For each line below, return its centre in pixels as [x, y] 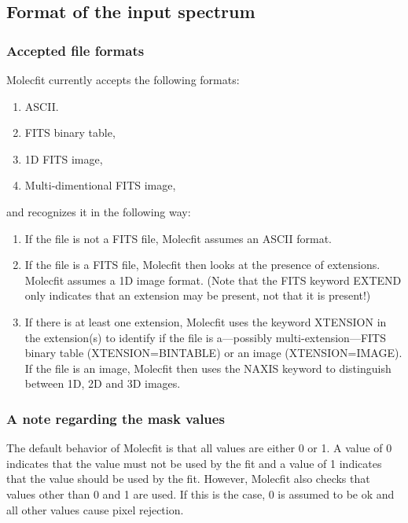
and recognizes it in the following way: [99, 211]
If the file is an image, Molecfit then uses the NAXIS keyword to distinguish [208, 368]
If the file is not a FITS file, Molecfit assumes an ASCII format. [178, 238]
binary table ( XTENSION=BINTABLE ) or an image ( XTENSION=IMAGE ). [213, 353]
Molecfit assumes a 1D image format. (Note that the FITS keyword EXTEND [213, 280]
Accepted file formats [75, 50]
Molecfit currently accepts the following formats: [123, 79]
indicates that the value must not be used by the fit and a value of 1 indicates [194, 463]
